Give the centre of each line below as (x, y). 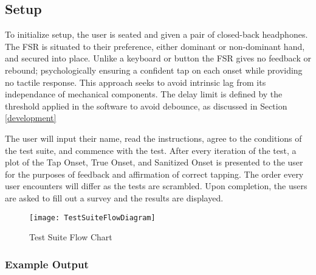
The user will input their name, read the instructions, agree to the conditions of (153, 138)
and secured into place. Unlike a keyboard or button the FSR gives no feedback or (158, 58)
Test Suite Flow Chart (71, 237)
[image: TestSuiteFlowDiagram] (92, 218)
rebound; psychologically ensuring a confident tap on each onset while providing (154, 70)
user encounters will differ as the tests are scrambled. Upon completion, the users (156, 186)
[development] (31, 118)
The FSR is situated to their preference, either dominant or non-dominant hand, (155, 46)
